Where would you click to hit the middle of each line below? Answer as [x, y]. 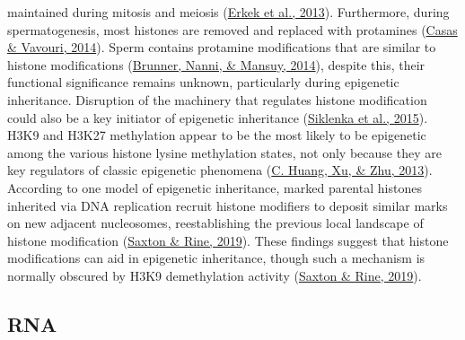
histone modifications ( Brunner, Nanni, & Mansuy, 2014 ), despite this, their [216, 64]
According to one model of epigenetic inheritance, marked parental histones [215, 187]
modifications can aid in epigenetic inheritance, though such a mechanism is [216, 258]
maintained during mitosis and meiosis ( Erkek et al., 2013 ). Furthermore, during [228, 12]
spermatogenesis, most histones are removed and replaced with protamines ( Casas [232, 29]
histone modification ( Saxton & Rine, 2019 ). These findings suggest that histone [228, 240]
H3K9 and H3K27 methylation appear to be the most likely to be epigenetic [217, 135]
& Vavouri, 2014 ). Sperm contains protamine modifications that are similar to [222, 47]
